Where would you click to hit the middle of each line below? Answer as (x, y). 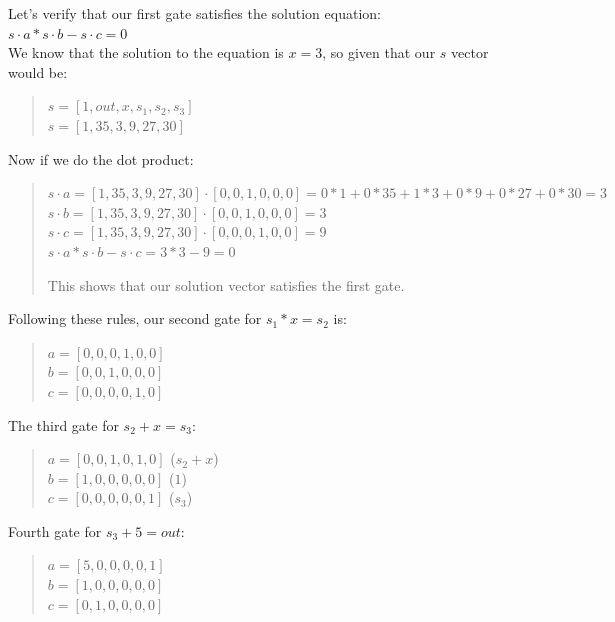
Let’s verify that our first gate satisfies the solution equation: (194, 13)
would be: (38, 71)
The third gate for (63, 424)
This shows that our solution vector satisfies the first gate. (226, 284)
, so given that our (379, 52)
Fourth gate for (55, 530)
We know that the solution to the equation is (146, 52)
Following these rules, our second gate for (135, 318)
